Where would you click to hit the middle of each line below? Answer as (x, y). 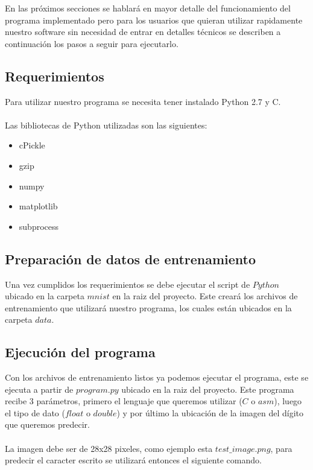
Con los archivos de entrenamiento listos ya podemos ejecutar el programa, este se (157, 377)
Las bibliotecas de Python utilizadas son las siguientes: (106, 125)
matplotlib (38, 206)
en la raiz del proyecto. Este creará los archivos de (205, 296)
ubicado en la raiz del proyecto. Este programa (208, 389)
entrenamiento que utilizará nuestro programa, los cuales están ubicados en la (148, 307)
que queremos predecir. (47, 424)
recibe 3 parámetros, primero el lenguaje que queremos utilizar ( (124, 401)
